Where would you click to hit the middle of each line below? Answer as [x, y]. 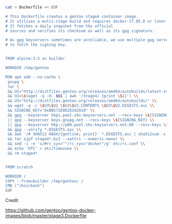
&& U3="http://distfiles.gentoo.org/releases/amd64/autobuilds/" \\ [82, 101]
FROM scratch [19, 167]
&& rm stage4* [23, 153]
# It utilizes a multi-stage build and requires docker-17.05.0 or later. [87, 21]
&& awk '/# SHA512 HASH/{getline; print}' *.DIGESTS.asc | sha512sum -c [87, 134]
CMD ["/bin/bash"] [25, 186]
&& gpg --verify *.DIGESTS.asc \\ [44, 129]
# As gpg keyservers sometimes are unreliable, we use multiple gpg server [88, 40]
